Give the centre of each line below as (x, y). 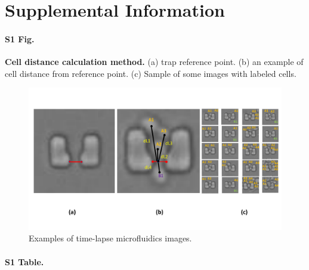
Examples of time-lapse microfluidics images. (110, 238)
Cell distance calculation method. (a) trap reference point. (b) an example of (154, 62)
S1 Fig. (20, 38)
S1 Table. (24, 261)
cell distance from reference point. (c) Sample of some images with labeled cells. (151, 73)
